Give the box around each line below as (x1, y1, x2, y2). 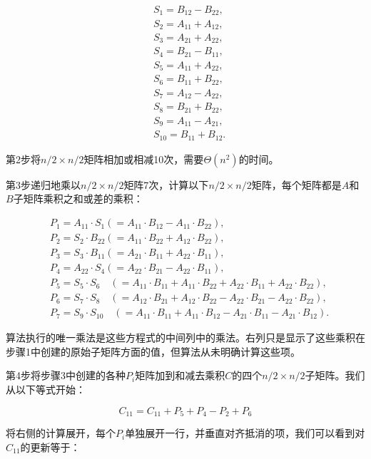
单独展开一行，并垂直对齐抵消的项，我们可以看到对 (125, 426, 365, 440)
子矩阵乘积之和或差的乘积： (13, 191, 143, 206)
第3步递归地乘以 (6, 177, 81, 192)
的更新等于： (20, 439, 81, 454)
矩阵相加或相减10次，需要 (83, 151, 204, 166)
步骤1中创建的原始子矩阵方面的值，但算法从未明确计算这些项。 (6, 344, 300, 359)
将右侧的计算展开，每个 (6, 426, 116, 440)
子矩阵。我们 (305, 368, 365, 383)
